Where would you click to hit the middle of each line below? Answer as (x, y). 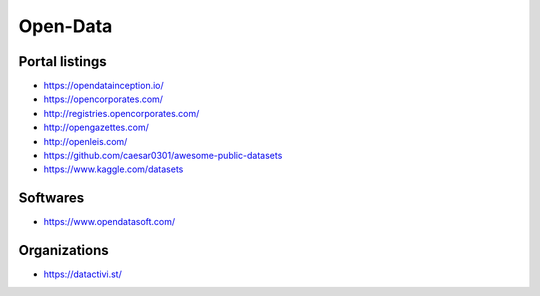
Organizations (63, 250)
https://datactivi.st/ (82, 274)
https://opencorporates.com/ (103, 99)
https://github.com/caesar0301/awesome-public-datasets (163, 156)
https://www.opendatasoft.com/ (109, 222)
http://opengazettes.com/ (96, 127)
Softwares (51, 198)
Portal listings (62, 61)
